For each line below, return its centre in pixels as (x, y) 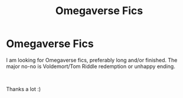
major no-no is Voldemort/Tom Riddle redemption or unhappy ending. (91, 66)
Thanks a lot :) (24, 89)
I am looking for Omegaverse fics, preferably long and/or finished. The (92, 60)
